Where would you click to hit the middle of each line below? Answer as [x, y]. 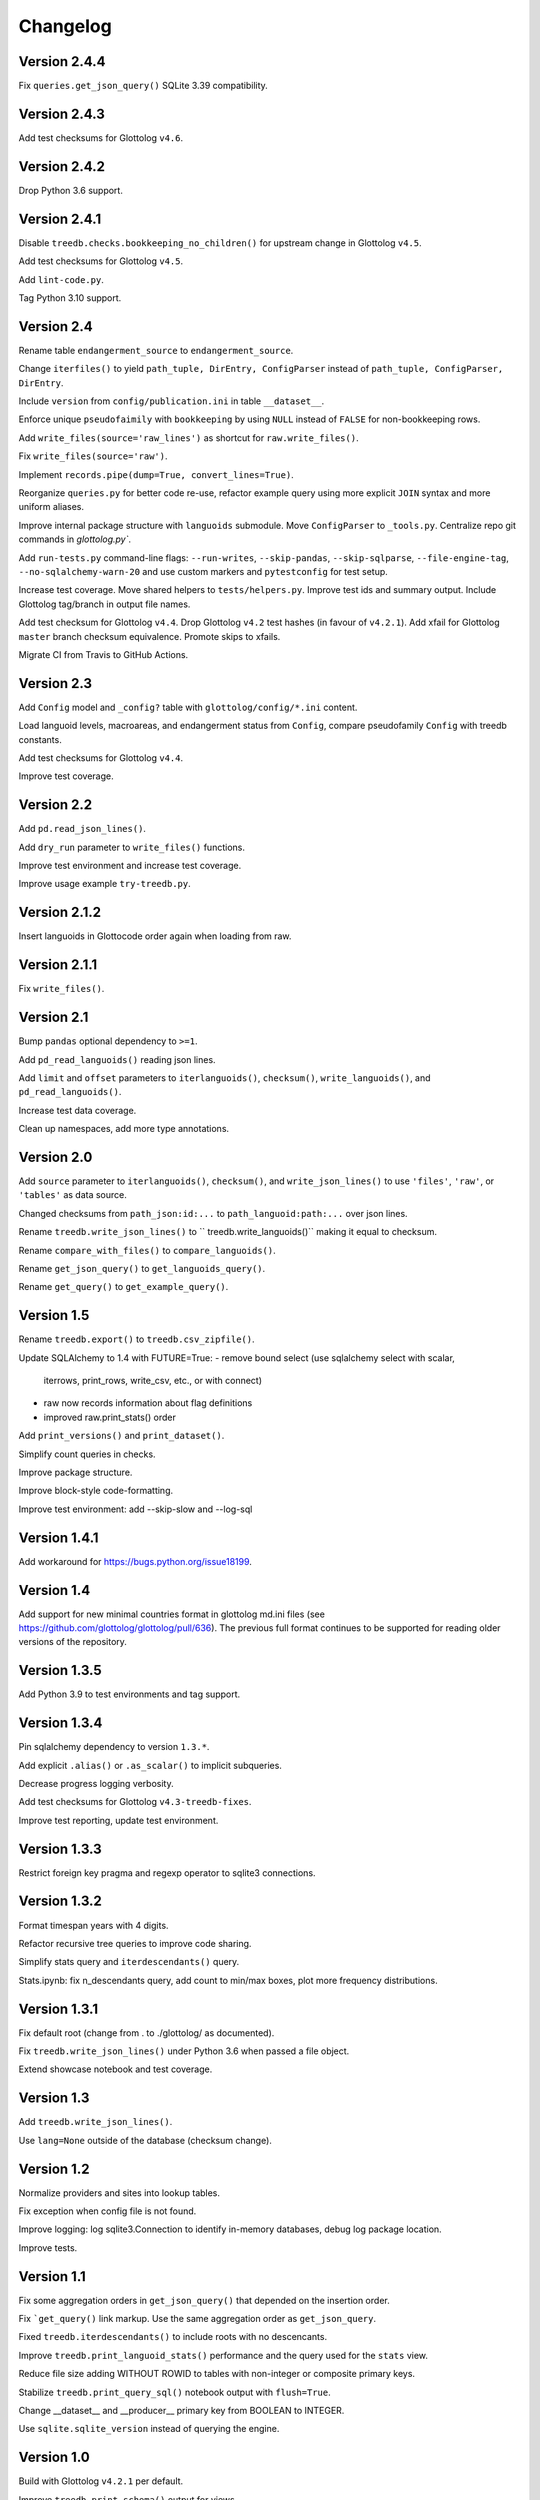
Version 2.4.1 [60, 218]
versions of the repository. [72, 1642]
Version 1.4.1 [58, 1537]
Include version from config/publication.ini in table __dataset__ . [171, 401]
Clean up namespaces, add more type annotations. [124, 1129]
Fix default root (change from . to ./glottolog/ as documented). [146, 2032]
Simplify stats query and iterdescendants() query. [129, 1962]
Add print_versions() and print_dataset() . [121, 1436]
